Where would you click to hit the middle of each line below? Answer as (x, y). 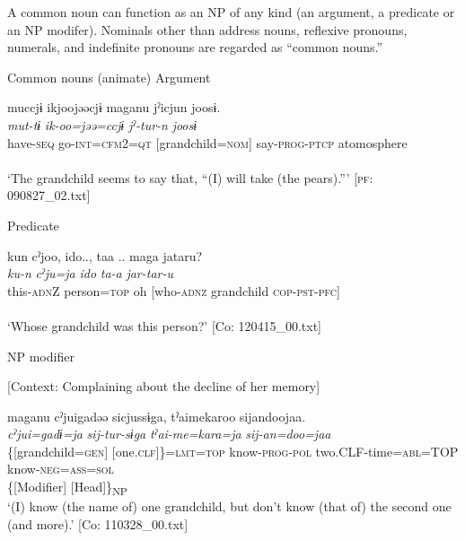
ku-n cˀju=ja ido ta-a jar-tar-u (90, 273)
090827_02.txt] (49, 195)
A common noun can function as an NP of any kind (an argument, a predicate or (231, 12)
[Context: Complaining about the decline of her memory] (164, 386)
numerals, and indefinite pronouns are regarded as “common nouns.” (195, 47)
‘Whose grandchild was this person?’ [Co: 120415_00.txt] (165, 325)
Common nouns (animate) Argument (109, 77)
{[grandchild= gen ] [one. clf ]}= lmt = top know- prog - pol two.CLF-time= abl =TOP (233, 451)
